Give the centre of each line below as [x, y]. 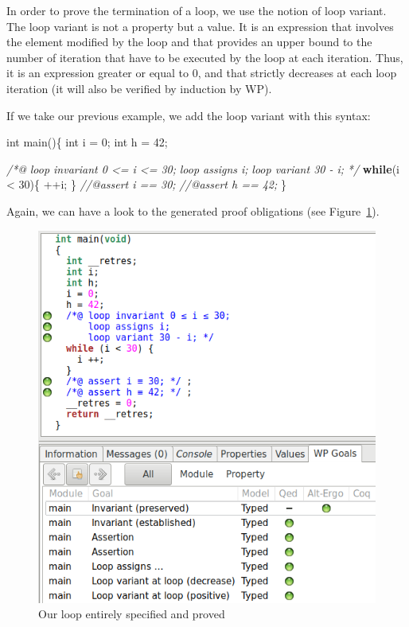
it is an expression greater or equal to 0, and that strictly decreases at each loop [202, 73]
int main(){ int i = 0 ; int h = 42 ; [87, 142]
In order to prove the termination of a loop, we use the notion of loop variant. [197, 10]
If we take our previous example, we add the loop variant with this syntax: [189, 115]
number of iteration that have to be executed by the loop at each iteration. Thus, [205, 57]
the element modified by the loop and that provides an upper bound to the [189, 42]
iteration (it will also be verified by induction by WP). [139, 88]
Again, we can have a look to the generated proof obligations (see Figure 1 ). [193, 210]
